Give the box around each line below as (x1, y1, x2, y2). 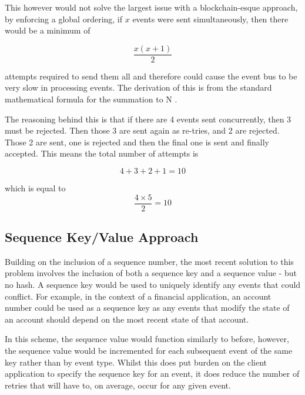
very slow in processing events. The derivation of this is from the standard (5, 81, 272, 94)
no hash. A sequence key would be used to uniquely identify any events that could (5, 278, 301, 291)
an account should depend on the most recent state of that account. (5, 313, 249, 325)
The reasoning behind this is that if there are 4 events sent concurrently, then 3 (5, 112, 291, 125)
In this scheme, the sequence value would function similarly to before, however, (5, 333, 289, 345)
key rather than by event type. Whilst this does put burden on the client (5, 356, 267, 368)
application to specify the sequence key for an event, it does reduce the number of (5, 367, 300, 380)
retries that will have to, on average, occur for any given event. (5, 379, 231, 391)
